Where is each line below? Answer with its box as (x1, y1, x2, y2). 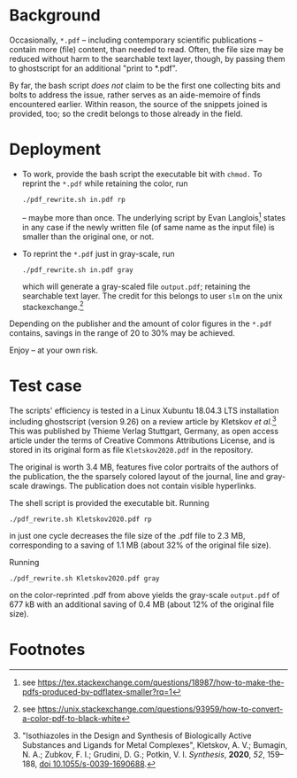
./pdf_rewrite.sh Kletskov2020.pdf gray (9, 573, 161, 583)
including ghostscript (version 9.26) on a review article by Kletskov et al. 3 (9, 415, 277, 426)
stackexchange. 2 (21, 300, 84, 312)
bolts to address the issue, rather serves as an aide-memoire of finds (9, 89, 261, 100)
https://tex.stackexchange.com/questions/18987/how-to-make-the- (37, 677, 285, 688)
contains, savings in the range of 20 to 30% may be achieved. (9, 328, 236, 338)
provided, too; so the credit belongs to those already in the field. (9, 108, 243, 119)
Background (9, 5, 101, 26)
